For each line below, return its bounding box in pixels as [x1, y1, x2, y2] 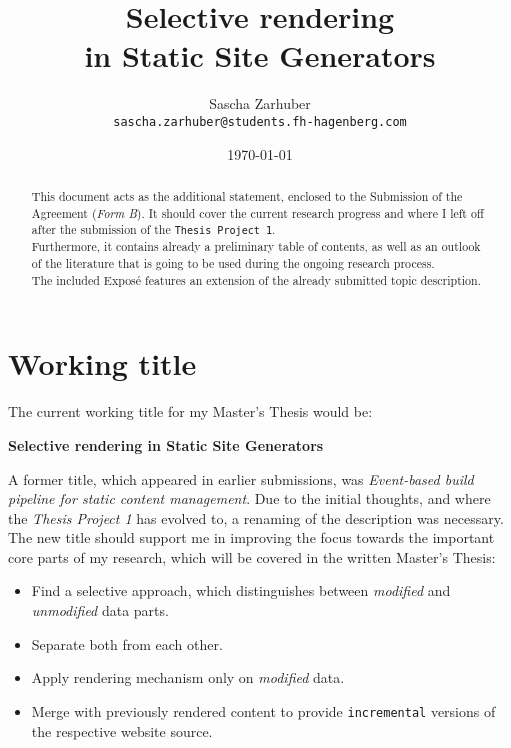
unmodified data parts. [31, 600, 169, 621]
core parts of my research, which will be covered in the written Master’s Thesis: [8, 546, 496, 567]
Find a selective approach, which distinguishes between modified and [31, 580, 451, 601]
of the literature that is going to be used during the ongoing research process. [31, 255, 435, 272]
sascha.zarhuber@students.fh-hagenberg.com [113, 114, 407, 129]
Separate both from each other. [31, 633, 223, 654]
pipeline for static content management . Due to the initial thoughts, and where [8, 488, 491, 509]
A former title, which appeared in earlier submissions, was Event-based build [8, 468, 474, 489]
